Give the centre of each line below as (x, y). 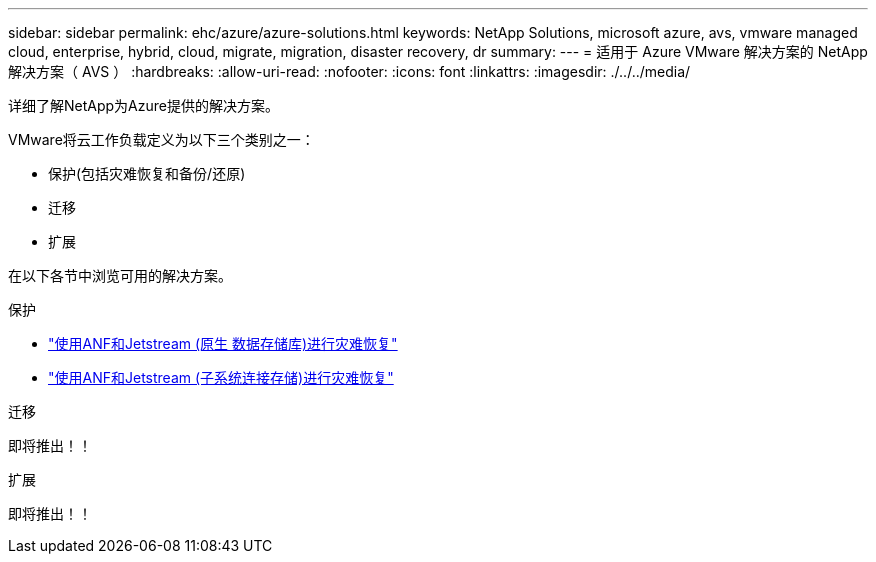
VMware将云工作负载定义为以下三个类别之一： (161, 139)
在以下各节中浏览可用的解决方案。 (120, 275)
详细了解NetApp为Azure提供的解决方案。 (143, 105)
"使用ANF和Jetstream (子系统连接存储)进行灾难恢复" (221, 377)
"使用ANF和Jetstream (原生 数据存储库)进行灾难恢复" (223, 343)
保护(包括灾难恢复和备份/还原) (147, 173)
